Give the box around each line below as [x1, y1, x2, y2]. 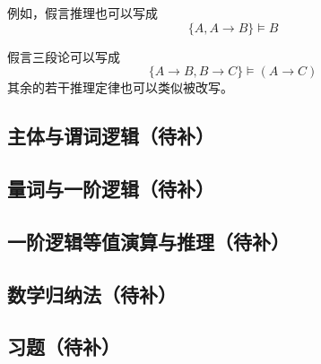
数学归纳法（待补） [7, 280, 177, 308]
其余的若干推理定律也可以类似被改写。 [7, 78, 233, 97]
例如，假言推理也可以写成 [7, 4, 158, 22]
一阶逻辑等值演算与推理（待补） [7, 227, 290, 255]
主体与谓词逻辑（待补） [7, 122, 214, 150]
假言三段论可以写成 [7, 47, 120, 65]
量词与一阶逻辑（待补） [7, 174, 214, 202]
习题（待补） [7, 333, 120, 360]
